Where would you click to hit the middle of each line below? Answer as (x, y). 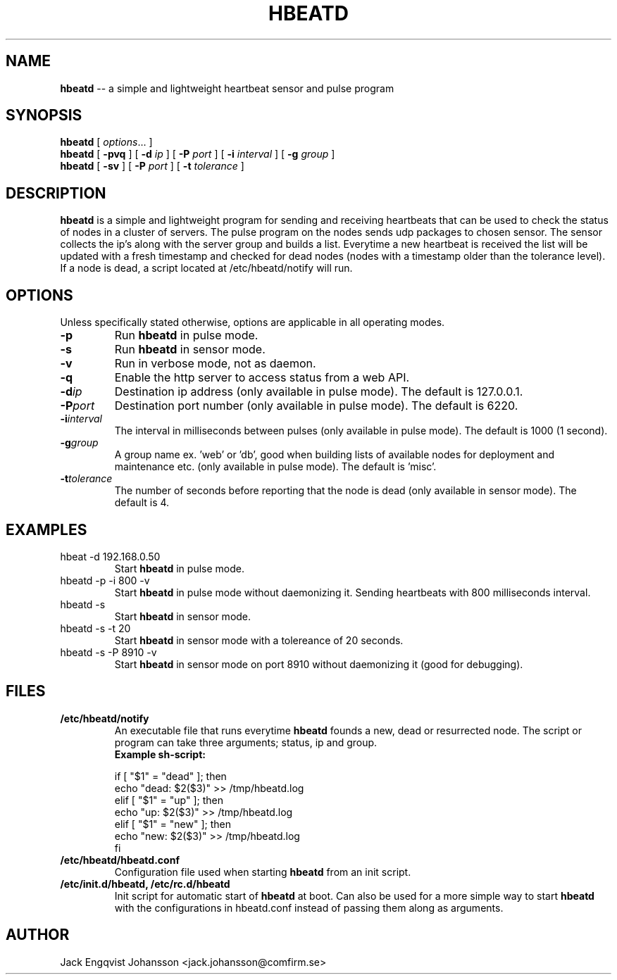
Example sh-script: (160, 754)
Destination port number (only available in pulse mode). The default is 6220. (316, 406)
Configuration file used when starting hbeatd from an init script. (263, 872)
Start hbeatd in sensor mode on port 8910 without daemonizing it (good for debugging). (319, 664)
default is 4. (142, 503)
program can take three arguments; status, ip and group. (246, 742)
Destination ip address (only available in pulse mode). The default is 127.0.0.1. (319, 392)
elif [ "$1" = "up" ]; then (169, 800)
